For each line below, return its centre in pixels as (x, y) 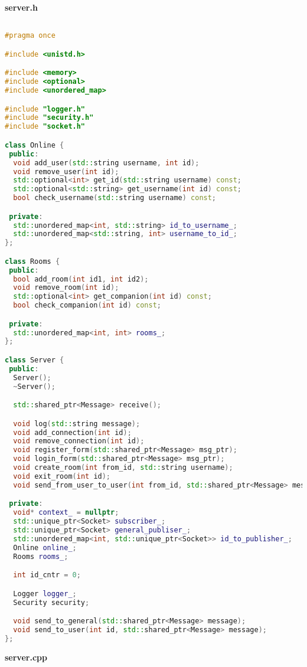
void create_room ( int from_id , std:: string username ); (123, 468)
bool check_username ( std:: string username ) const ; (115, 198)
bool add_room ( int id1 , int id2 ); (81, 279)
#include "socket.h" (45, 127)
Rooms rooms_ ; (41, 556)
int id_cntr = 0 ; (47, 575)
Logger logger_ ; (45, 594)
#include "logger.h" (45, 109)
